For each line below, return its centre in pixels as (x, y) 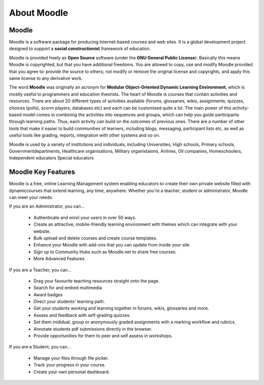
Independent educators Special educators (51, 158)
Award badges (48, 294)
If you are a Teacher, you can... (40, 270)
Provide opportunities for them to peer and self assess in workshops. (103, 336)
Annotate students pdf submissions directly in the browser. (93, 329)
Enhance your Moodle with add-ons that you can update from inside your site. (112, 245)
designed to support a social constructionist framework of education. (80, 48)
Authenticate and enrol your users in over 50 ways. (85, 217)
